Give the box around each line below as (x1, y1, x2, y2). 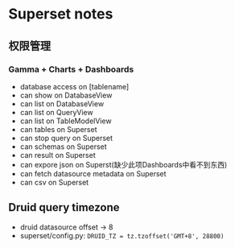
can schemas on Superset (19, 142, 107, 151)
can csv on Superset (19, 177, 89, 187)
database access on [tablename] (19, 81, 130, 91)
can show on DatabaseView (19, 90, 113, 100)
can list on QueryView (19, 107, 94, 117)
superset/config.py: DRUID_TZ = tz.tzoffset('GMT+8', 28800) (19, 230, 225, 240)
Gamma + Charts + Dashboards (8, 64, 134, 75)
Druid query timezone (8, 200, 120, 214)
